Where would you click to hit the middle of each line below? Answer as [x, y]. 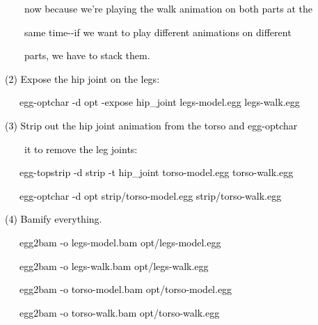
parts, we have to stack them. [87, 55]
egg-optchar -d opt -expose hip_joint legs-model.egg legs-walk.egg [159, 102]
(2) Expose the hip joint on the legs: [82, 78]
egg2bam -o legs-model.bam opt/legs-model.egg [120, 242]
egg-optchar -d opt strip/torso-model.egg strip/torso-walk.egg [150, 195]
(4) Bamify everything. [54, 219]
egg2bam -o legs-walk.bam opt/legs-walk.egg [114, 265]
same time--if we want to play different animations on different [158, 32]
